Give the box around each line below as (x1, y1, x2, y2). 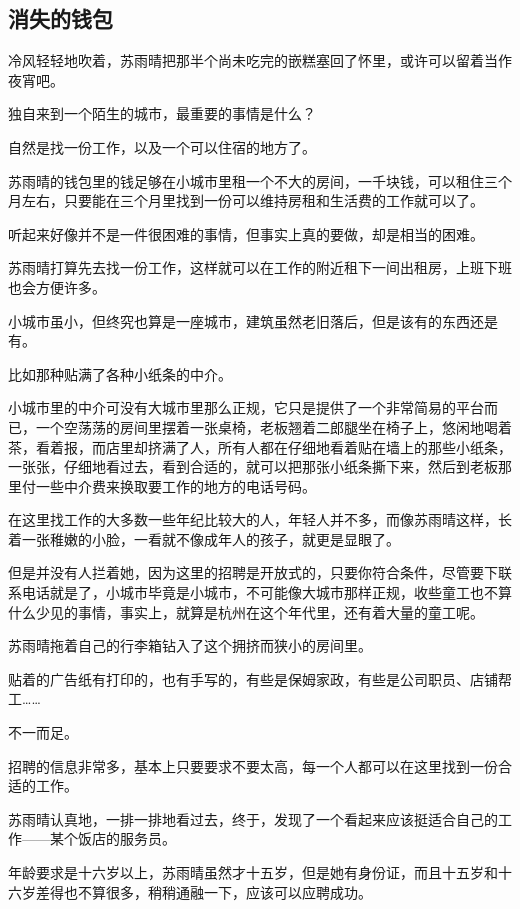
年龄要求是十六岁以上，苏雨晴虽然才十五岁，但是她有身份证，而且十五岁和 (8, 862, 498, 883)
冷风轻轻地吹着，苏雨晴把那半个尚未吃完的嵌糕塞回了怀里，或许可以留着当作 (8, 50, 512, 71)
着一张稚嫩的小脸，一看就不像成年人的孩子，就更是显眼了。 (8, 528, 400, 549)
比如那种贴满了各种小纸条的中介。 (8, 363, 232, 384)
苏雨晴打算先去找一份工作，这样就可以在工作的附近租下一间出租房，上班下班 (8, 257, 512, 278)
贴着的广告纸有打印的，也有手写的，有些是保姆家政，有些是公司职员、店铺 (8, 668, 498, 689)
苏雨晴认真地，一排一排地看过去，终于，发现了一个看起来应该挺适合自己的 (8, 808, 498, 829)
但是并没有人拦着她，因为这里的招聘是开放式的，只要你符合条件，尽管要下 (8, 562, 498, 583)
